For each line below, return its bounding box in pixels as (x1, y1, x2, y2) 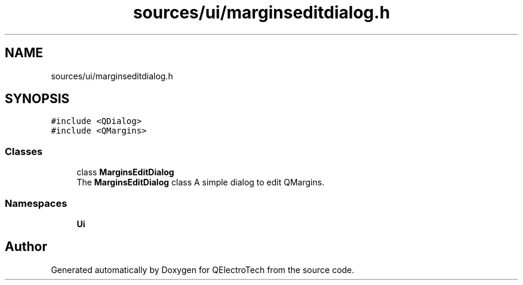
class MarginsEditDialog (76, 167, 174, 178)
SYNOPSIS (5, 91, 70, 107)
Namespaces (5, 197, 67, 209)
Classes (5, 145, 43, 157)
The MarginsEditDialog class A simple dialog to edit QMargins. (76, 177, 325, 188)
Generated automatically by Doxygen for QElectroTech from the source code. (51, 264, 355, 275)
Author (5, 239, 47, 255)
